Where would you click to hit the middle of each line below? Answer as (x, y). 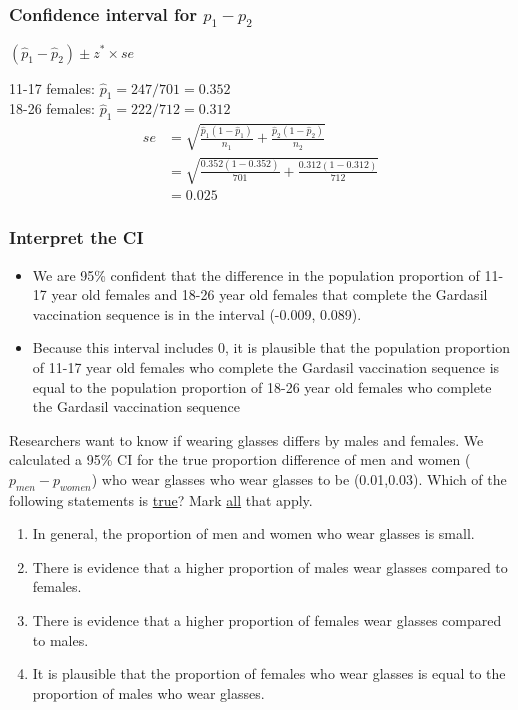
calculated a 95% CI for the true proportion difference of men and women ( (240, 459)
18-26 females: (52, 108)
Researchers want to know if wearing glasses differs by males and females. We (246, 439)
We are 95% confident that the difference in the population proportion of (256, 274)
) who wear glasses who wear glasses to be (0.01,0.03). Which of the (299, 478)
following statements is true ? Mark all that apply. (161, 499)
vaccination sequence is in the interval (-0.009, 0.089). (197, 313)
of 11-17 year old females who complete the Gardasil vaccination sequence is (266, 366)
